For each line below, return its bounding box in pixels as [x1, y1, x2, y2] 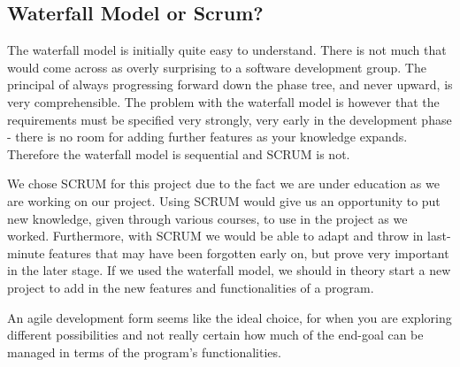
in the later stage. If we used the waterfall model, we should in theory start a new [7, 261, 451, 279]
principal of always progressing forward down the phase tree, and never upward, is [7, 75, 453, 94]
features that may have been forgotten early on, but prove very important [49, 243, 449, 262]
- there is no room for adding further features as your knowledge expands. [7, 127, 408, 146]
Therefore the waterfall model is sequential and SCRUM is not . [7, 144, 350, 163]
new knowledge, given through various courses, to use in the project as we [7, 209, 408, 227]
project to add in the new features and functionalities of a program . [7, 278, 374, 296]
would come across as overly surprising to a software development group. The [7, 57, 426, 76]
